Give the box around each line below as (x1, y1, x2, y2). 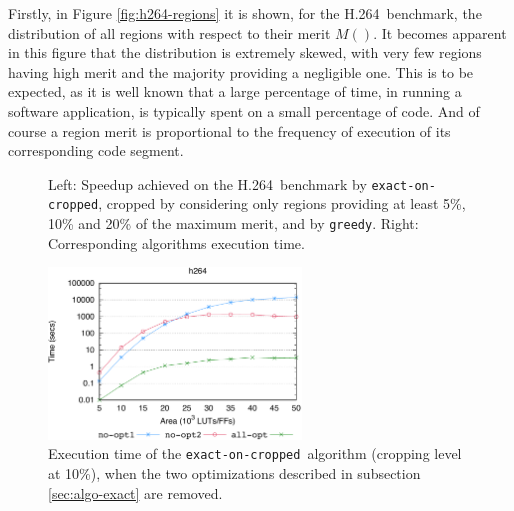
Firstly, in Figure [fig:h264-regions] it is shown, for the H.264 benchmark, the (8, 3, 482, 23)
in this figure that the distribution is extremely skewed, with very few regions (8, 42, 482, 63)
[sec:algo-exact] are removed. (48, 482, 223, 503)
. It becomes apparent (373, 22, 507, 43)
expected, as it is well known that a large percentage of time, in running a (8, 81, 462, 102)
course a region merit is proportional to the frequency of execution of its (8, 120, 451, 141)
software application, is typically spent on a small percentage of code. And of (8, 100, 480, 121)
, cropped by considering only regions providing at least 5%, (98, 193, 466, 214)
